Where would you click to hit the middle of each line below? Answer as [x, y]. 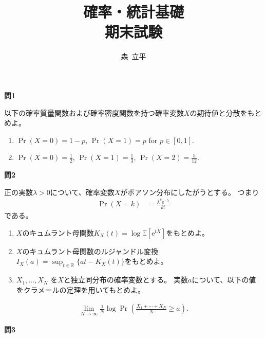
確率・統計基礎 [133, 12]
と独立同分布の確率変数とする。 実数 [126, 280]
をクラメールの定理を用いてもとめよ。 [80, 289]
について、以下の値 [224, 280]
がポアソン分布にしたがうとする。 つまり [190, 192]
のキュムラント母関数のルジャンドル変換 [90, 251]
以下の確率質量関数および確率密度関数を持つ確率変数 [94, 112]
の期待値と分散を [219, 112]
